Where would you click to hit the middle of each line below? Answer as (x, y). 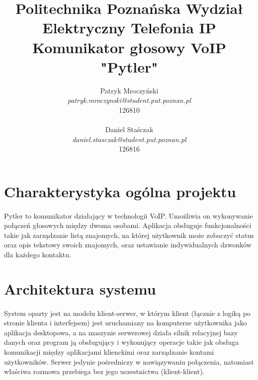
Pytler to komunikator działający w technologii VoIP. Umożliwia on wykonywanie (129, 215)
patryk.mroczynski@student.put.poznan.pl (129, 100)
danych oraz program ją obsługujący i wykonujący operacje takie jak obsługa (122, 342)
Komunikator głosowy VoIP (129, 47)
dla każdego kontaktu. (38, 254)
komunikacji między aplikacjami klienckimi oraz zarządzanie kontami (109, 351)
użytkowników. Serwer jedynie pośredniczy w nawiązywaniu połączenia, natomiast (129, 361)
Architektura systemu (80, 288)
